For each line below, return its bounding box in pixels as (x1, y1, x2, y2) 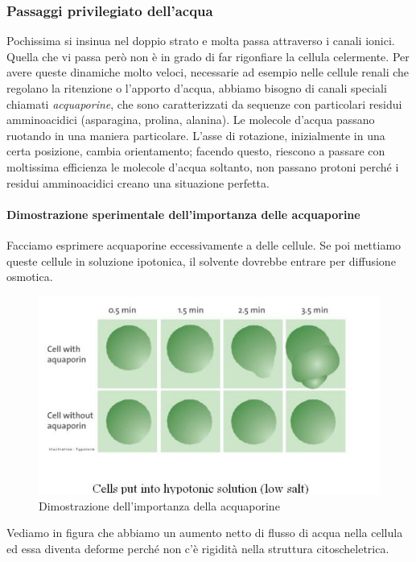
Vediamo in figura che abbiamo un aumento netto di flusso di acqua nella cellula (6, 524, 403, 541)
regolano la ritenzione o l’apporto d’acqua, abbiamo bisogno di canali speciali (6, 80, 387, 96)
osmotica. (6, 268, 53, 285)
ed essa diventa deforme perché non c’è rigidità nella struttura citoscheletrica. (6, 539, 389, 556)
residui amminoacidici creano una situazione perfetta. (6, 174, 270, 191)
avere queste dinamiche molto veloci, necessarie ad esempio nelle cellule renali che (6, 64, 410, 81)
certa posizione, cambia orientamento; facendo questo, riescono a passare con (6, 143, 385, 159)
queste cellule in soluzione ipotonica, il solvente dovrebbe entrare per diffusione (6, 252, 396, 269)
